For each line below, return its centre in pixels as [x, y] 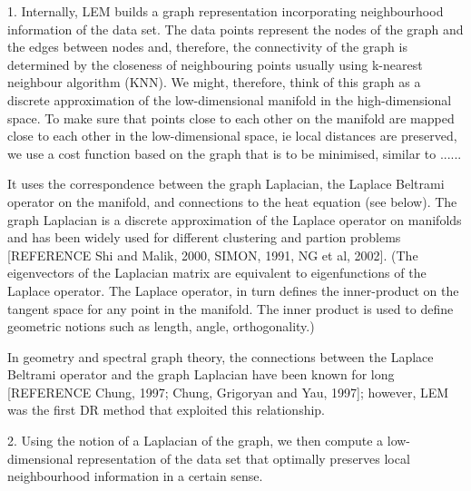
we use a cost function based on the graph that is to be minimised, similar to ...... [235, 153]
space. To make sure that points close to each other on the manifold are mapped [231, 118]
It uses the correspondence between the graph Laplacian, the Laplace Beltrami [226, 184]
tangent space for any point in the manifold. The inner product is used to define [231, 308]
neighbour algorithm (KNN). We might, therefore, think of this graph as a [214, 82]
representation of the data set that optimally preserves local [244, 458]
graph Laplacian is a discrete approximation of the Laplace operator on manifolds [235, 219]
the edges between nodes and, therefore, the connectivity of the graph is [207, 47]
